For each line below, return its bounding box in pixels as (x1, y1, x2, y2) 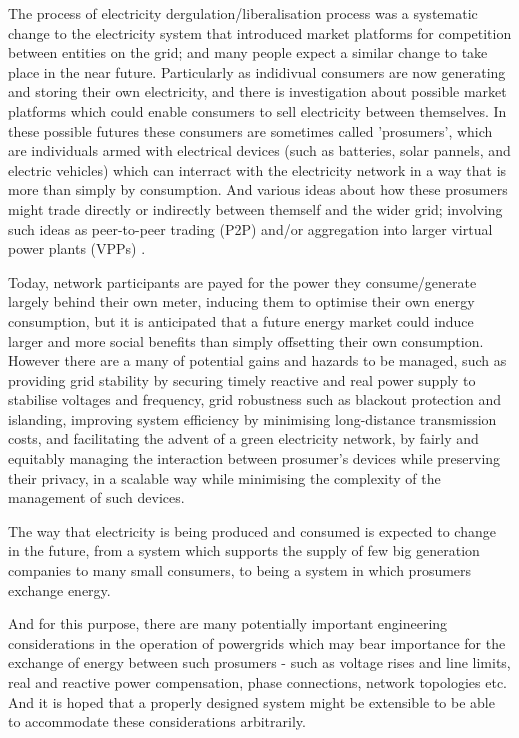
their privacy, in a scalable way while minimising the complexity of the (8, 467, 441, 488)
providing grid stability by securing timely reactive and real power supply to (8, 369, 476, 390)
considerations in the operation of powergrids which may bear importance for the (8, 632, 506, 653)
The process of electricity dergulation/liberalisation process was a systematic (8, 3, 478, 23)
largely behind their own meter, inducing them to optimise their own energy (8, 291, 475, 312)
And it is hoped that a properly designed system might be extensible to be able (8, 691, 495, 712)
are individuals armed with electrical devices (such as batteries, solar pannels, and (8, 140, 511, 161)
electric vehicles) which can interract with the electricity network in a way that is (8, 159, 507, 180)
